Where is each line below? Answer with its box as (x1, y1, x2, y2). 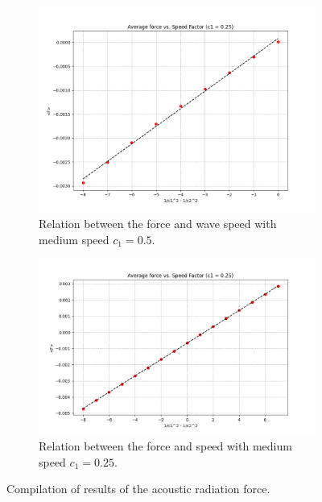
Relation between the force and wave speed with (39, 215, 277, 232)
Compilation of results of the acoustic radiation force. (6, 480, 270, 497)
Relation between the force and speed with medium (39, 438, 292, 454)
